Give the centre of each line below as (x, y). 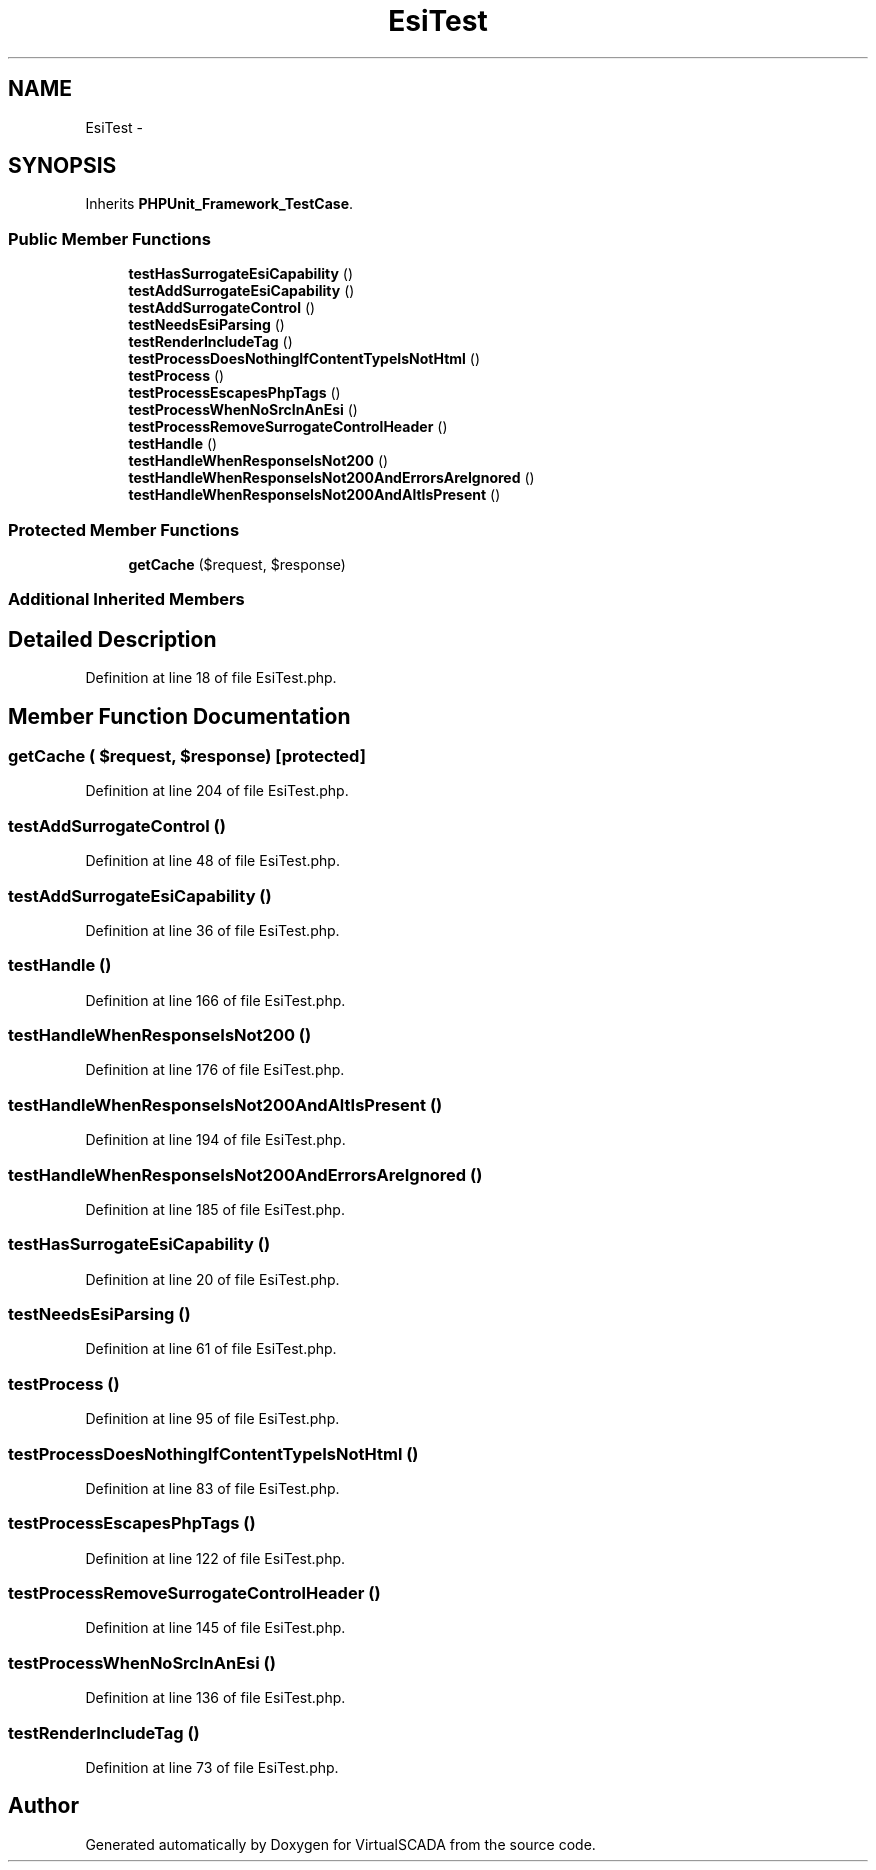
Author (43, 1806)
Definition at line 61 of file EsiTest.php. (211, 1349)
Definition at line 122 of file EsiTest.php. (215, 1558)
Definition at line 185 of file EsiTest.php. (215, 1209)
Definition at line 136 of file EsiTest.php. (215, 1698)
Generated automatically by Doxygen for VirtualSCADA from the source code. (340, 1844)
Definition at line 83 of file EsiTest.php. (212, 1488)
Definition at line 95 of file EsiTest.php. (212, 1419)
